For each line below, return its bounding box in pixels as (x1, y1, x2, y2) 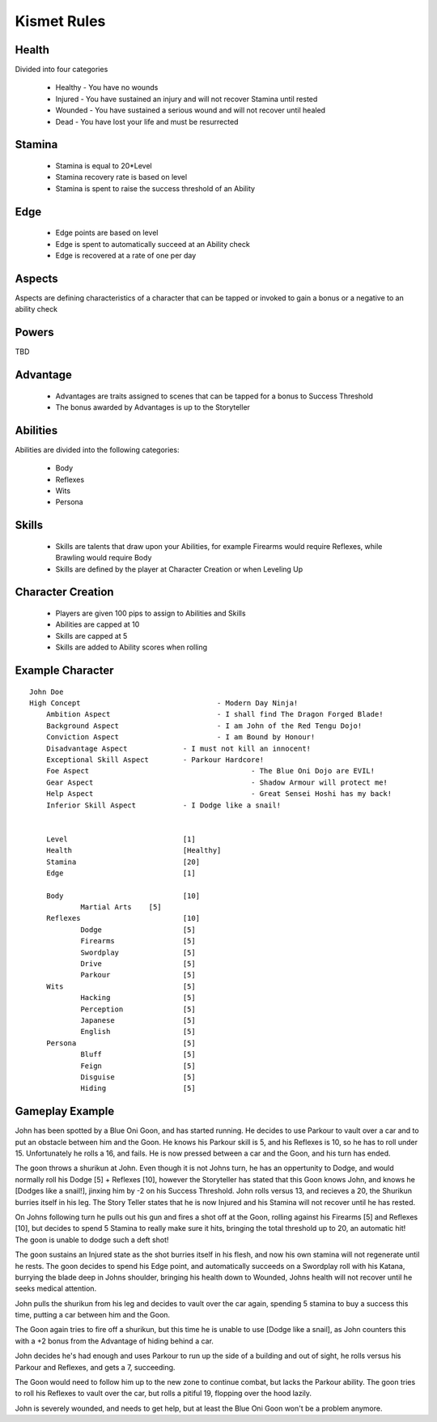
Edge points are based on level (55, 228, 159, 238)
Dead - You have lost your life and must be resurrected (55, 117, 239, 126)
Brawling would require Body (55, 553, 152, 563)
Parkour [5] (80, 970, 196, 980)
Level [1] (45, 834, 196, 844)
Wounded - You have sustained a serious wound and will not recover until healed (55, 105, 326, 115)
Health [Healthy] (45, 846, 222, 855)
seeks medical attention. (15, 1284, 97, 1293)
